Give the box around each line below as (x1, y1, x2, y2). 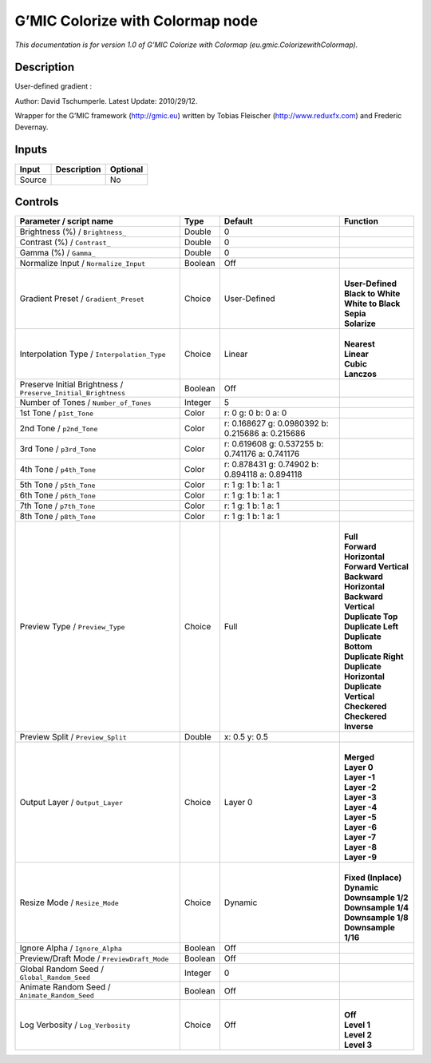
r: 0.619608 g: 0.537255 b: (223, 438, 324, 450)
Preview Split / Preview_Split (19, 732, 127, 743)
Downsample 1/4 (343, 902, 409, 914)
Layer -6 (343, 822, 378, 833)
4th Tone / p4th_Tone (19, 464, 96, 475)
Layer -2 (343, 782, 377, 793)
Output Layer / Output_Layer (19, 797, 124, 808)
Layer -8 (343, 842, 378, 853)
